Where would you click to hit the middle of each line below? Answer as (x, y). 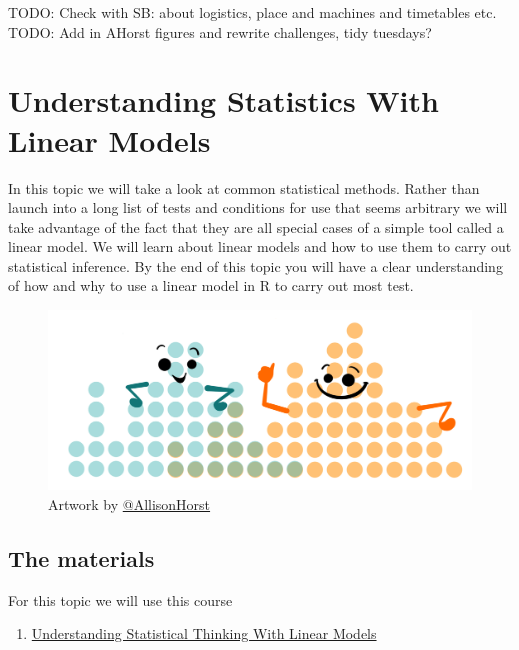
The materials (81, 557)
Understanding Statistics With (223, 100)
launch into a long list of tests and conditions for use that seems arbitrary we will (258, 207)
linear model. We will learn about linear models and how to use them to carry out (260, 246)
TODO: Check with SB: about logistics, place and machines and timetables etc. (252, 12)
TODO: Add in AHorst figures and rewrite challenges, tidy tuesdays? (220, 31)
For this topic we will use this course (120, 599)
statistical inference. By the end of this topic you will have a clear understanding (255, 265)
